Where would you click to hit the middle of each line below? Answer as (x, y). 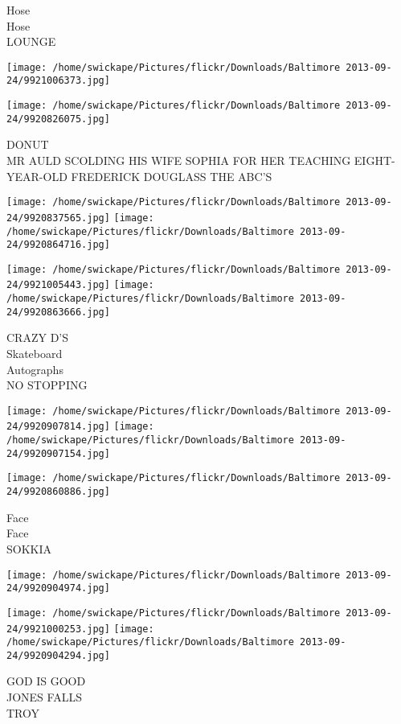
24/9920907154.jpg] (58, 453)
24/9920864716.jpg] (58, 245)
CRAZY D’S (37, 337)
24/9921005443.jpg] (58, 285)
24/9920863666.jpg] (58, 312)
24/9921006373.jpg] (58, 81)
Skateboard (35, 354)
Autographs (35, 369)
